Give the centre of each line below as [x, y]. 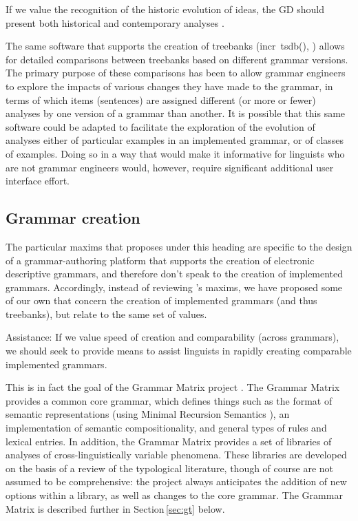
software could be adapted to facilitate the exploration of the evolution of [160, 126]
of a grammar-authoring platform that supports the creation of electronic [160, 260]
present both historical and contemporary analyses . [115, 22]
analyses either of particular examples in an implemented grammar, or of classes [175, 140]
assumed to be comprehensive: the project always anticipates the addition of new [176, 481]
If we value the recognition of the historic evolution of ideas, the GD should [165, 9]
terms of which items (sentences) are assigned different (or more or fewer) [161, 99]
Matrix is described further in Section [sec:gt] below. [115, 508]
